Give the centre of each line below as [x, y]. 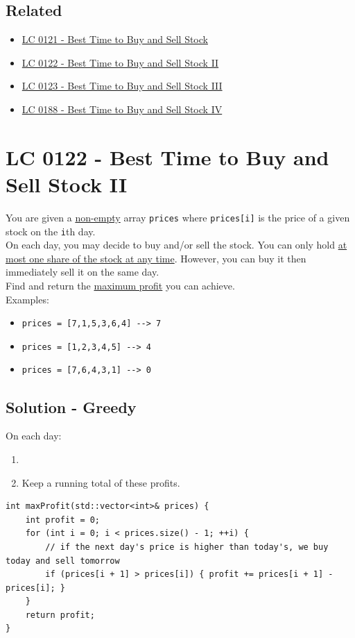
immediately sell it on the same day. [83, 272]
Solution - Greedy [71, 406]
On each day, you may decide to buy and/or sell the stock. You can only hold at [176, 245]
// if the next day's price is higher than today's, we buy [187, 547]
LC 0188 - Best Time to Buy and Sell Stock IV [122, 109]
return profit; [60, 615]
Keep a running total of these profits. [101, 482]
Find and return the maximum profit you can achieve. [120, 285]
